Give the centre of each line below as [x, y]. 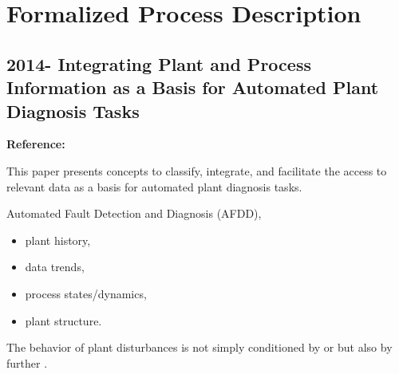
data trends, [55, 267]
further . [27, 362]
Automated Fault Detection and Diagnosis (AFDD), [134, 213]
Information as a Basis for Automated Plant [193, 87]
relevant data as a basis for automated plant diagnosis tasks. [154, 186]
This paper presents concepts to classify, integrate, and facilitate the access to [197, 170]
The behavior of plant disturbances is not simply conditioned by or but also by [199, 347]
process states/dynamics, [86, 293]
